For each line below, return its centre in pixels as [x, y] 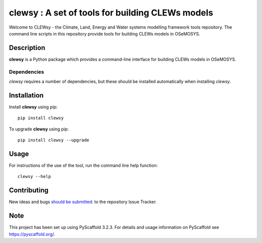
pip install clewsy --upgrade [54, 140]
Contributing [29, 190]
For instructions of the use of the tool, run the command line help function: [83, 165]
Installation [26, 95]
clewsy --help [34, 177]
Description [27, 48]
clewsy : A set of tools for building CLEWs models [111, 13]
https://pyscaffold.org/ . [32, 234]
